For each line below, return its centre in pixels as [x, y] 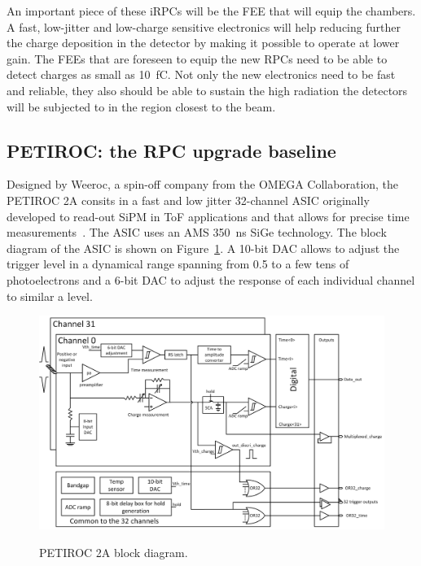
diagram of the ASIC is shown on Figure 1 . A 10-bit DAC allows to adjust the [203, 248]
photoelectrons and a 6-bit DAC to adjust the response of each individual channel [211, 279]
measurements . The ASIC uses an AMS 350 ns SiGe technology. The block [197, 232]
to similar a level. [50, 296]
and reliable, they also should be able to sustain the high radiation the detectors [207, 90]
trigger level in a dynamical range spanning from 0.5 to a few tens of [178, 264]
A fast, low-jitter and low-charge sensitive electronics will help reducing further [204, 26]
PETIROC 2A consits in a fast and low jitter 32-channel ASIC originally [188, 200]
